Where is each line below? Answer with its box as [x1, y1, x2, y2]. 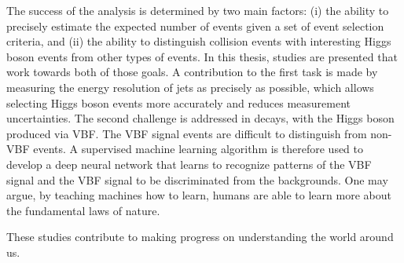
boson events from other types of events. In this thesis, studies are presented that [6, 48, 398, 64]
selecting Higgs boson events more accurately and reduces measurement [6, 94, 351, 111]
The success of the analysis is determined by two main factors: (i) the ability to [6, 2, 389, 18]
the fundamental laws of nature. [6, 202, 160, 218]
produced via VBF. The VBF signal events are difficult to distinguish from [6, 125, 367, 141]
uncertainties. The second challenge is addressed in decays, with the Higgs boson [6, 110, 395, 126]
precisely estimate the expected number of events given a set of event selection [6, 17, 384, 34]
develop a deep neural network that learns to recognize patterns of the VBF [6, 155, 372, 172]
